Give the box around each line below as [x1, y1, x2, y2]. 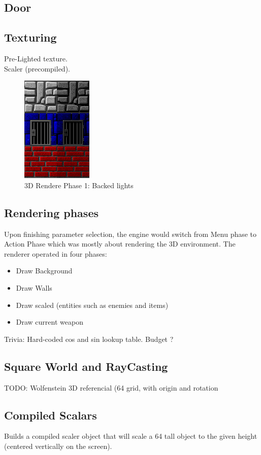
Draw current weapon [16, 317, 83, 327]
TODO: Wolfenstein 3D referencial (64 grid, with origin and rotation [4, 382, 218, 393]
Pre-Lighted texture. [4, 53, 68, 63]
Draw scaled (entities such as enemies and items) [16, 299, 169, 310]
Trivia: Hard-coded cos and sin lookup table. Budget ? [4, 333, 174, 344]
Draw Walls [16, 282, 52, 293]
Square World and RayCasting [4, 358, 168, 374]
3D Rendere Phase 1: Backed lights [24, 180, 134, 190]
